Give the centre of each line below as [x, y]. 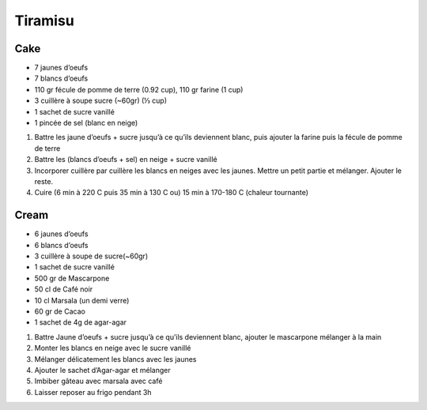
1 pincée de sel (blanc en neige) [86, 123]
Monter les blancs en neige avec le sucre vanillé [113, 348]
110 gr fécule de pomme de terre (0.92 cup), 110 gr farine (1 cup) [139, 89]
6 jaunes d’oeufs [61, 234]
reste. [44, 181]
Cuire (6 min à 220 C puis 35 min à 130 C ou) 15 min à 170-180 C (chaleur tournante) [171, 193]
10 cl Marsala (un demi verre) [82, 300]
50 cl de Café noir [64, 289]
